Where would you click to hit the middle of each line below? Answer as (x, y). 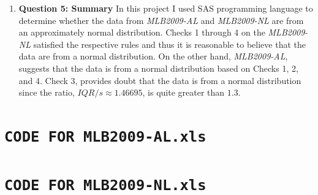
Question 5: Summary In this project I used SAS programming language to (166, 8)
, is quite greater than (184, 92)
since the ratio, (47, 92)
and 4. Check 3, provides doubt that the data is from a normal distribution (160, 80)
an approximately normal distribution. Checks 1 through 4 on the (142, 32)
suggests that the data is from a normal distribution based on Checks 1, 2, (158, 68)
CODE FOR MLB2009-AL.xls (105, 136)
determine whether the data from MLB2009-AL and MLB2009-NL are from (161, 20)
